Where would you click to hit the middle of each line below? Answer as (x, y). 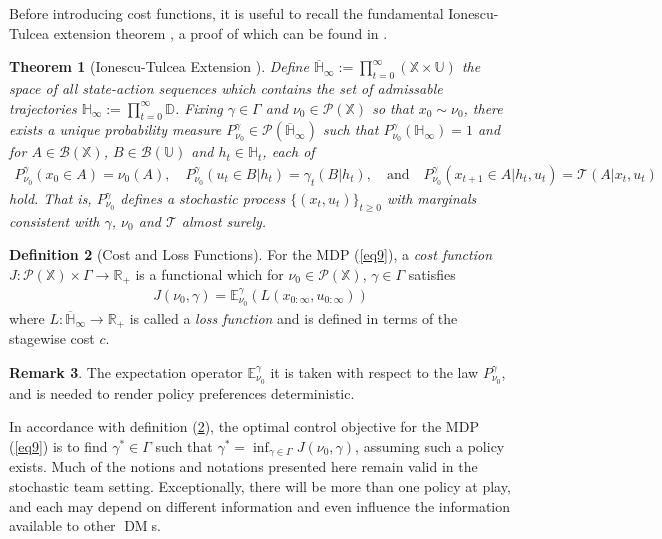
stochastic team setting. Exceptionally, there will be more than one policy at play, (260, 485)
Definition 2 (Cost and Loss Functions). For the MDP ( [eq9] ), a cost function (250, 254)
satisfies (432, 273)
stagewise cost (52, 338)
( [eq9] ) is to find (58, 445)
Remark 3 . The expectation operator (126, 371)
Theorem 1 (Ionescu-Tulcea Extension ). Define (159, 66)
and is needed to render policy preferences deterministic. (182, 392)
